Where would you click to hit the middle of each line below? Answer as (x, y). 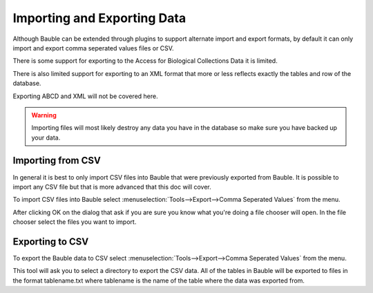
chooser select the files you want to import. (75, 222)
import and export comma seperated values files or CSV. (93, 48)
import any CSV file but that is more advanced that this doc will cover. (112, 187)
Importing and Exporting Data (99, 18)
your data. (46, 138)
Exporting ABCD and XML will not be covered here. (85, 96)
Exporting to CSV (51, 242)
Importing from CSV (57, 161)
